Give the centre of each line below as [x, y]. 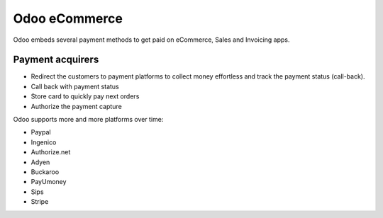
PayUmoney [49, 182]
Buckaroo [45, 172]
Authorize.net [51, 152]
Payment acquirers [56, 60]
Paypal [41, 132]
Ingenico [44, 142]
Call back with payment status [75, 86]
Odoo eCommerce [68, 18]
